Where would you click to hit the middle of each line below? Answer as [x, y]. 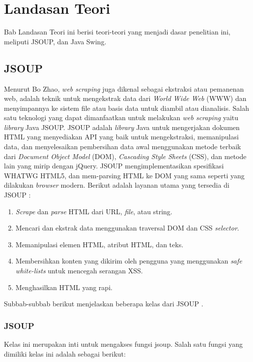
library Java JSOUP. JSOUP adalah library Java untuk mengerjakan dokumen [122, 127]
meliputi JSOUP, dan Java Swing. [55, 41]
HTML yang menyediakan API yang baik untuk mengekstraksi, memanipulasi [121, 137]
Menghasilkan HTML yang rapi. [64, 287]
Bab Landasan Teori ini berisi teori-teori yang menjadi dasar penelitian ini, [117, 32]
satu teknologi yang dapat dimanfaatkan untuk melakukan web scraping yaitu [121, 117]
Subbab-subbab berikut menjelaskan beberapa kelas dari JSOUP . [104, 304]
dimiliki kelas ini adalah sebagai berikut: [65, 353]
